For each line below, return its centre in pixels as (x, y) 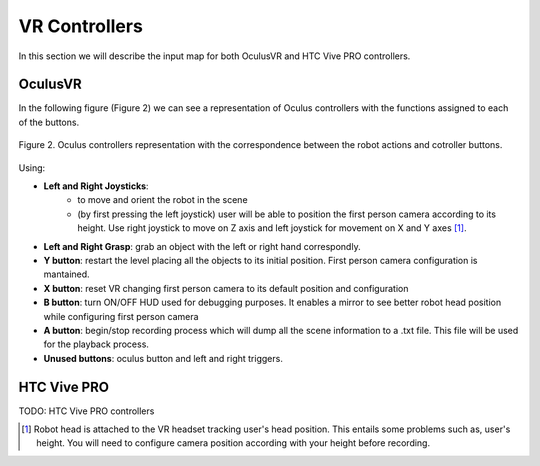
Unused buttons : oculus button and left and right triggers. (163, 358)
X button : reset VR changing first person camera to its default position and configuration (226, 288)
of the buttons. (49, 122)
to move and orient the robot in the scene (163, 200)
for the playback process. (96, 344)
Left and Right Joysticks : (96, 186)
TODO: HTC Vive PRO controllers (86, 411)
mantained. (66, 274)
